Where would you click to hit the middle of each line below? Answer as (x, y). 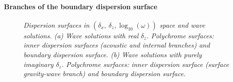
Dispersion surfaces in (57, 25)
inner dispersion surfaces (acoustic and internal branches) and (117, 45)
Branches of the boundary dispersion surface (81, 6)
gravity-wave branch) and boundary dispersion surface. (105, 74)
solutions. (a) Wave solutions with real (81, 35)
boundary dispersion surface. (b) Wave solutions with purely (113, 54)
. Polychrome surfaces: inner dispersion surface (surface (145, 64)
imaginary (39, 64)
